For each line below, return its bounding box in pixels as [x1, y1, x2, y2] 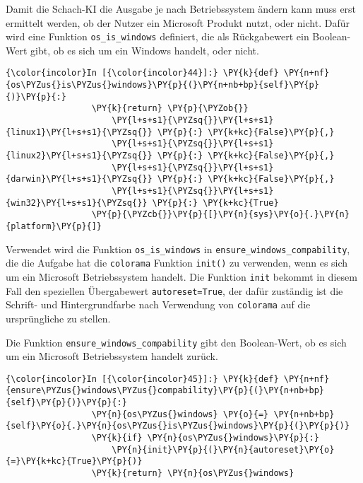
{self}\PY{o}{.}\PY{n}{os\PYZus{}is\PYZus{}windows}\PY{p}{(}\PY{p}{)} [6, 421, 350, 431]
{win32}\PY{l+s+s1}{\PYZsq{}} [6, 197, 148, 208]
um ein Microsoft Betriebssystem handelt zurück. [6, 349, 218, 363]
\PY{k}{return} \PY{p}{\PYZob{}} [91, 103, 249, 114]
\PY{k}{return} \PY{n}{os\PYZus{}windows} [91, 468, 294, 478]
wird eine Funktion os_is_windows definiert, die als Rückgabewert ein [6, 29, 309, 44]
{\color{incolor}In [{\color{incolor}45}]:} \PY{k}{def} [6, 373, 279, 384]
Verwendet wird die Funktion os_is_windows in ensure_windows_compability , [6, 241, 350, 256]
